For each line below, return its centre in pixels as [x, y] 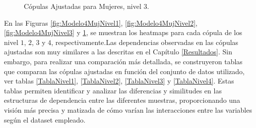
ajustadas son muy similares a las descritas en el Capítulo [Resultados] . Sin [118, 52]
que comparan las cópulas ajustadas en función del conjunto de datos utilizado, [125, 71]
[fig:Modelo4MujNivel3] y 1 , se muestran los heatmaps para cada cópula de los [123, 32]
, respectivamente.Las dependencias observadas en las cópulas [145, 42]
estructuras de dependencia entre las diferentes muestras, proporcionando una [122, 100]
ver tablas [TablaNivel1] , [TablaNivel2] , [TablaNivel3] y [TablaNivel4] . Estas [119, 81]
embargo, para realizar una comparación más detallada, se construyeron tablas [123, 61]
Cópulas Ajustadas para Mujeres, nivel [83, 6]
